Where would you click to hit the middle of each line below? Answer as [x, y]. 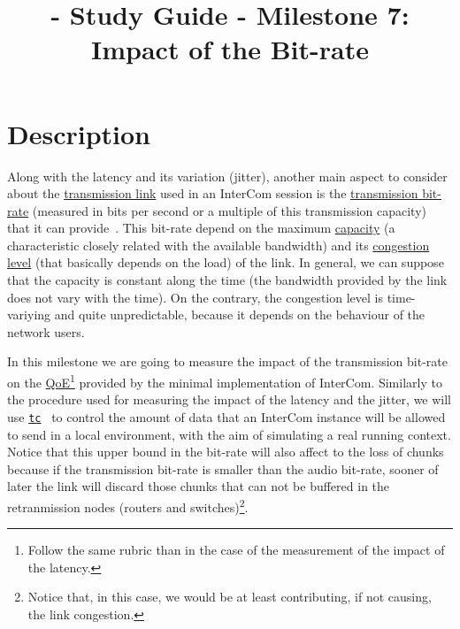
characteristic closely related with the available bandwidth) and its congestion [218, 245]
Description [79, 133]
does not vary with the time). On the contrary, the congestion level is [195, 297]
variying [29, 314]
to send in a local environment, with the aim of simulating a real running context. [229, 434]
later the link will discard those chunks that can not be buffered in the [199, 486]
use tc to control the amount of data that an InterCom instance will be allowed [226, 416]
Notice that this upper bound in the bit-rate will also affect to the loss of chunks [226, 452]
